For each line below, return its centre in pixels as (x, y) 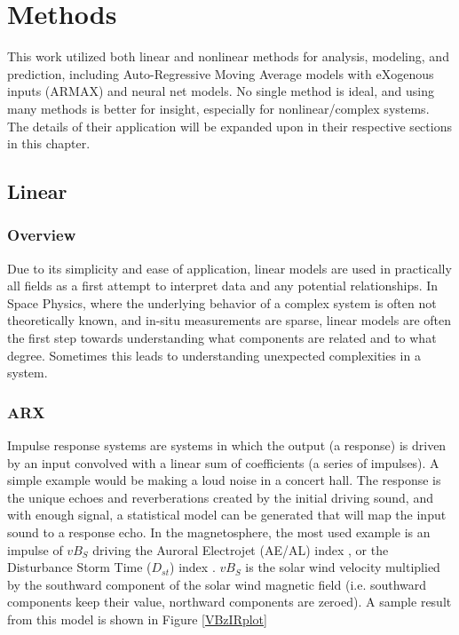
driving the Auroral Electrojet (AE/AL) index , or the (241, 549)
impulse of (35, 549)
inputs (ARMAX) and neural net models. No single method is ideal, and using (221, 91)
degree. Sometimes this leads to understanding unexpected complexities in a (214, 355)
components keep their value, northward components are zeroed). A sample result (229, 602)
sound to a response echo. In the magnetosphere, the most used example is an (219, 532)
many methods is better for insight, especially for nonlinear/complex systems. (218, 108)
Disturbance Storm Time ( (79, 567)
